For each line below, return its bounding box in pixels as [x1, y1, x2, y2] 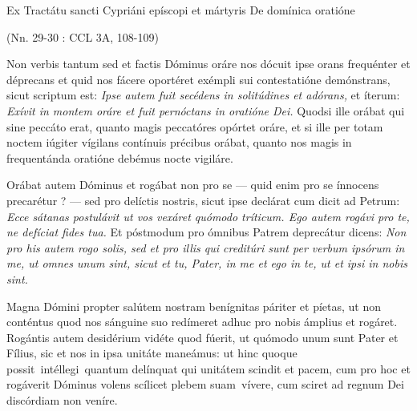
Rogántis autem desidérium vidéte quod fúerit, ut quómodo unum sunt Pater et [6, 328, 399, 345]
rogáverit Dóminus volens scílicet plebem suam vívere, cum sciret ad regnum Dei [6, 376, 404, 393]
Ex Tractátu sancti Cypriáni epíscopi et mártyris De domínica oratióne [6, 2, 355, 18]
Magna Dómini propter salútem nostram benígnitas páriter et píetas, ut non [6, 297, 382, 314]
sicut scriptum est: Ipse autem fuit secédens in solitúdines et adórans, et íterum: [6, 87, 400, 103]
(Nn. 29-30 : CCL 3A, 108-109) [6, 28, 159, 45]
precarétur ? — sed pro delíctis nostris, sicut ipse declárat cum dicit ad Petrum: [6, 191, 400, 208]
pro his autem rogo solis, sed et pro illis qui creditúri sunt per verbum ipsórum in [6, 239, 405, 256]
